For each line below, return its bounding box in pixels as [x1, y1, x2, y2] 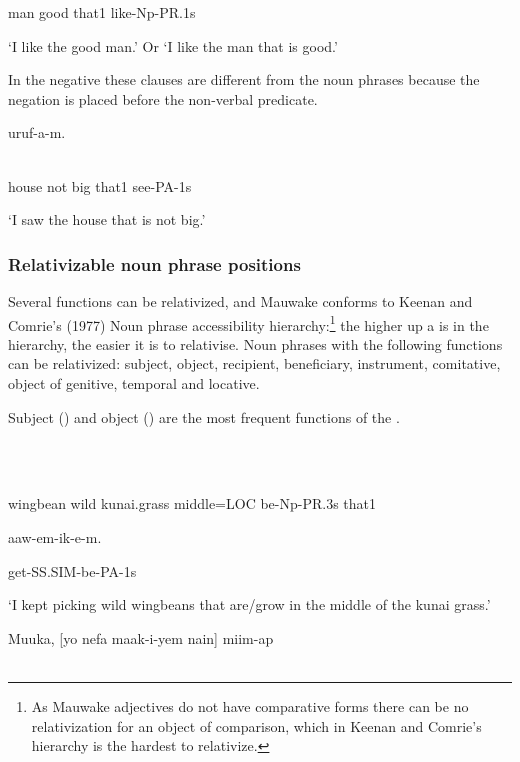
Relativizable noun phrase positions [8, 251, 301, 276]
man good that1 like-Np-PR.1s [8, 2, 196, 22]
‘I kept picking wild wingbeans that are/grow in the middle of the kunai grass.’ [8, 594, 491, 615]
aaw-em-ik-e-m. [8, 526, 102, 547]
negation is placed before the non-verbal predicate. [8, 88, 318, 109]
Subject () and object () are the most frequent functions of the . [8, 406, 400, 427]
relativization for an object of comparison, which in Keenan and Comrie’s [31, 715, 482, 736]
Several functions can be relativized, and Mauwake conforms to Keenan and [8, 290, 473, 311]
